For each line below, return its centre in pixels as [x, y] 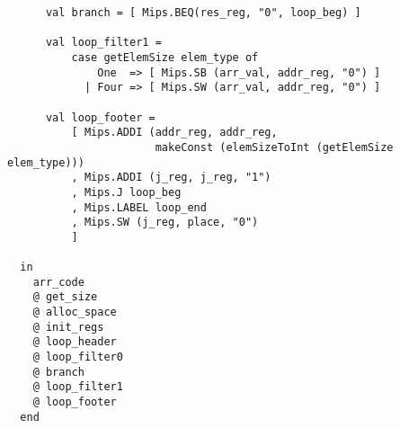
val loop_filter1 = [103, 43]
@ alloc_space [75, 312]
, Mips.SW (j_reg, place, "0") [165, 223]
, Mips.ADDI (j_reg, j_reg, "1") [171, 178]
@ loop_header [75, 342]
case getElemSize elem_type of [165, 57]
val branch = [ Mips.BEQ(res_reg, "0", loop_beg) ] [203, 13]
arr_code [58, 282]
